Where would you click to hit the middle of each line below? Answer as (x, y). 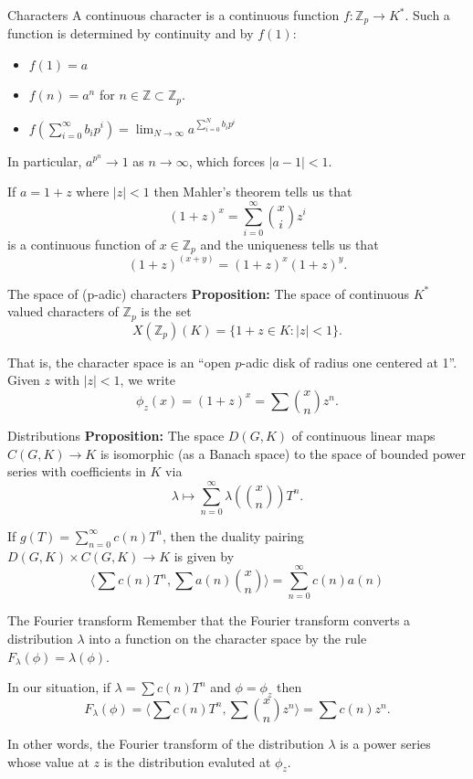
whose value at (48, 761)
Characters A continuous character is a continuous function (173, 15)
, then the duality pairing (233, 535)
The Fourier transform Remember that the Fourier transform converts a (209, 620)
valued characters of (63, 311)
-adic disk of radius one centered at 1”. (349, 362)
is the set (166, 311)
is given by (204, 555)
